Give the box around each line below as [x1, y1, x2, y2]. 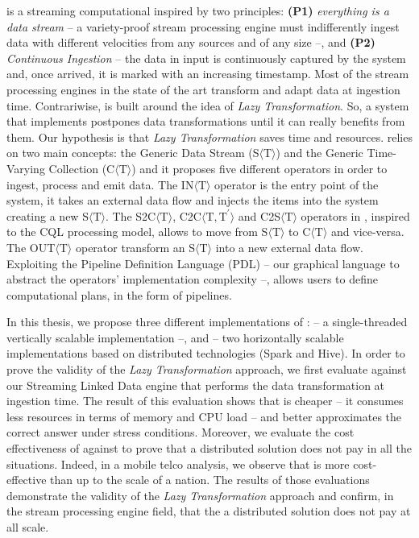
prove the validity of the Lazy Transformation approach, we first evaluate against [6, 361, 407, 378]
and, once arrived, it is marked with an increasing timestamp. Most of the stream [6, 65, 409, 82]
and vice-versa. [331, 223, 404, 240]
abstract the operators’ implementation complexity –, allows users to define [6, 271, 378, 288]
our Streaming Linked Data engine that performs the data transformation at [6, 376, 385, 393]
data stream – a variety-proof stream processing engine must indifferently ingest [6, 18, 400, 35]
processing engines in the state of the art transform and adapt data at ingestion [6, 81, 400, 97]
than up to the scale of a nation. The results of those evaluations [50, 471, 370, 488]
